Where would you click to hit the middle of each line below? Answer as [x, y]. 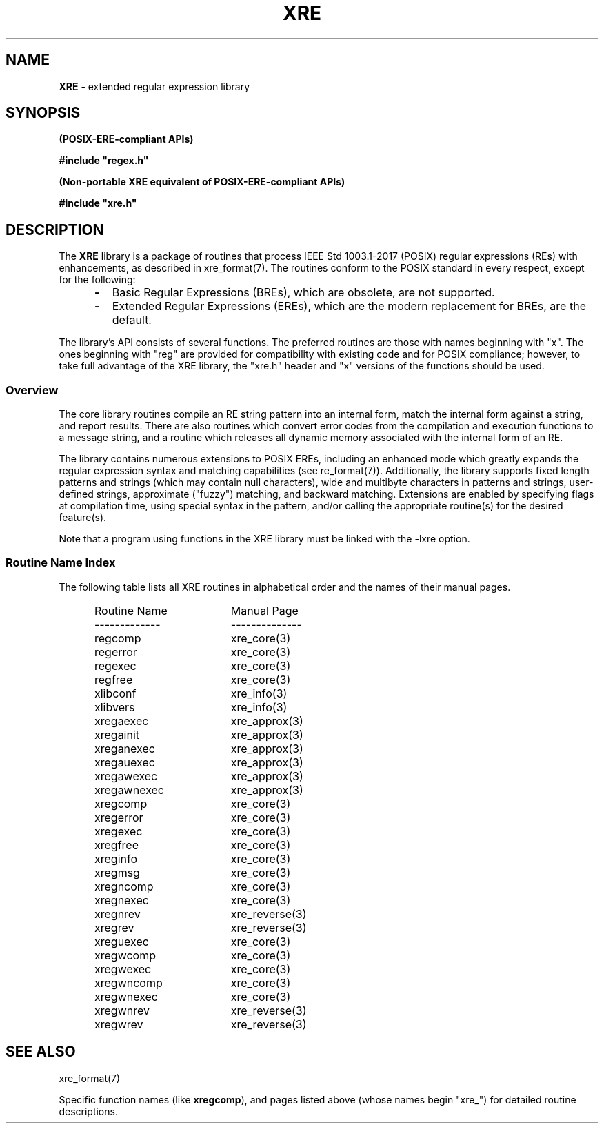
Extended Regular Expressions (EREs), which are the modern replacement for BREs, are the [349, 306]
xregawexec [126, 776]
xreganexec [125, 748]
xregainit [117, 734]
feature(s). [83, 518]
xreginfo [116, 858]
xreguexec [122, 941]
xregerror [119, 817]
